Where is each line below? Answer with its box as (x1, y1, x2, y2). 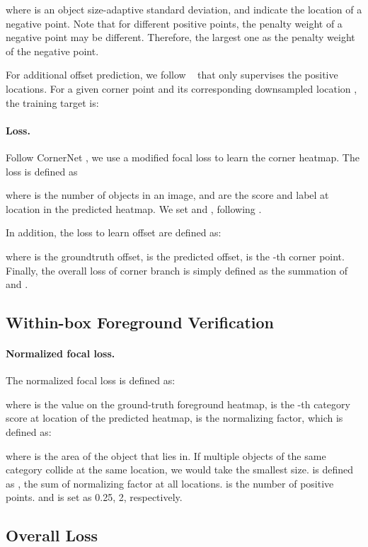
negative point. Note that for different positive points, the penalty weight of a (6, 16, 343, 30)
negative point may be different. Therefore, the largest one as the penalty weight (6, 30, 355, 45)
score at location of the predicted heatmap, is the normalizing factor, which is (6, 410, 343, 425)
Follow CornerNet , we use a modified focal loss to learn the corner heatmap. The (6, 149, 360, 164)
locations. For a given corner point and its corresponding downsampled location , (6, 81, 357, 96)
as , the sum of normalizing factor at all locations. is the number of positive (6, 476, 334, 490)
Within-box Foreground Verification (6, 311, 275, 333)
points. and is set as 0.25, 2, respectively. (6, 490, 183, 505)
